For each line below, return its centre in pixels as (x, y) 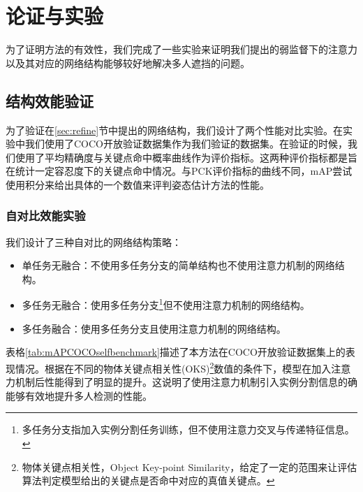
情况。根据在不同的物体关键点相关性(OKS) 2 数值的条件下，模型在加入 (173, 367)
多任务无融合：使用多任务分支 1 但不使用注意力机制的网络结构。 (166, 304)
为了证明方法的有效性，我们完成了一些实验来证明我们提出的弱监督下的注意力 (181, 49)
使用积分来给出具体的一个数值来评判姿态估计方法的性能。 (138, 184)
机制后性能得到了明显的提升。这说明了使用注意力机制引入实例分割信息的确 (186, 382)
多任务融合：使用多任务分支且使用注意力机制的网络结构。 (154, 328)
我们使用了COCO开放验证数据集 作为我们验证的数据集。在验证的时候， (186, 144)
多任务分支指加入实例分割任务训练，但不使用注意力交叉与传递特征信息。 (188, 429)
